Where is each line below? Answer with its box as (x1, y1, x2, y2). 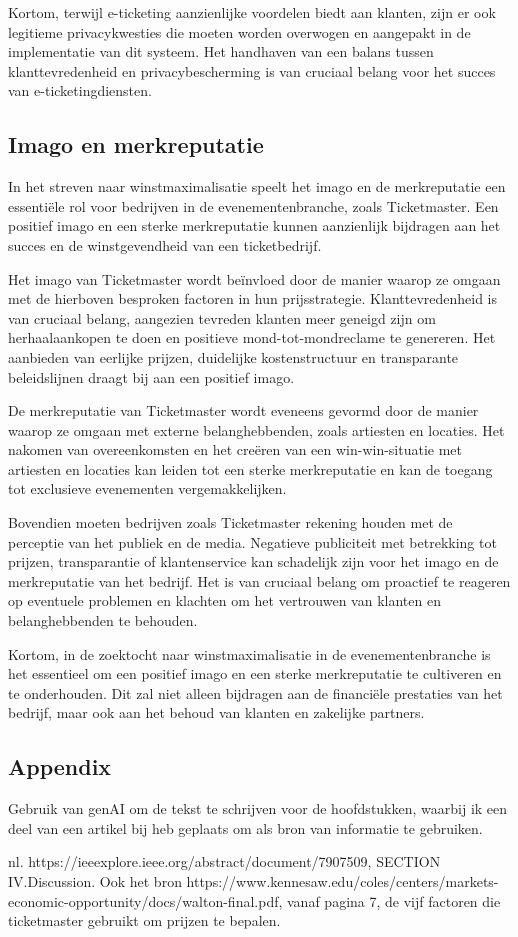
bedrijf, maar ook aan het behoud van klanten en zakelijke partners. (8, 702, 425, 723)
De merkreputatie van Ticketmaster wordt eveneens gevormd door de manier (8, 400, 479, 421)
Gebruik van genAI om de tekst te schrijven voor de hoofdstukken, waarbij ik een (8, 798, 508, 819)
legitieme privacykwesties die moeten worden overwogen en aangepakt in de (8, 21, 471, 42)
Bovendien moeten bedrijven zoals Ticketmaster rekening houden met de (8, 512, 453, 533)
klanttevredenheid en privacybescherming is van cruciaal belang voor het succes (8, 60, 496, 81)
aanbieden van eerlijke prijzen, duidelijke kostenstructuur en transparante (8, 346, 459, 367)
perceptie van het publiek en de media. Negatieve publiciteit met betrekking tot (8, 531, 497, 552)
